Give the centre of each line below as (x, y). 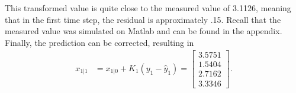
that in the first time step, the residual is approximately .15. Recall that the (143, 19)
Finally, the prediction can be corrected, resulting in (99, 42)
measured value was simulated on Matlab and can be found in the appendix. (144, 31)
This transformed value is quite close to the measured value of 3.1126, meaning (148, 8)
